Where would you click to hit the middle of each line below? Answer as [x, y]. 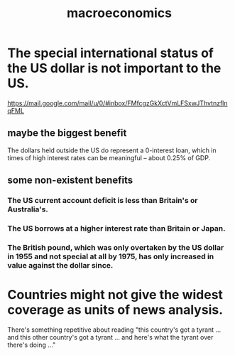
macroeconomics [119, 13]
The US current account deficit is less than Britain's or [103, 201]
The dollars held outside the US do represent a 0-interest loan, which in [112, 150]
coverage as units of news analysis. [115, 310]
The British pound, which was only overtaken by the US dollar [116, 247]
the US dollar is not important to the [114, 68]
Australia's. [28, 209]
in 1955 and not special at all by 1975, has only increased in [111, 256]
